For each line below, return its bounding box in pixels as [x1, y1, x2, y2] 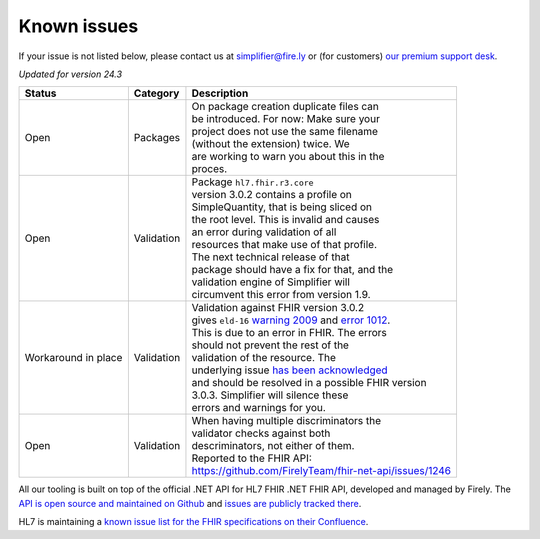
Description [191, 86, 249, 100]
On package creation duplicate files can [191, 100, 380, 114]
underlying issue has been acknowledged [191, 363, 389, 377]
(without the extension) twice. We [191, 137, 350, 151]
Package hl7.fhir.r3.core [191, 175, 314, 189]
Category [133, 86, 180, 100]
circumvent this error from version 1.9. [191, 288, 371, 302]
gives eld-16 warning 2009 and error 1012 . [191, 313, 391, 327]
